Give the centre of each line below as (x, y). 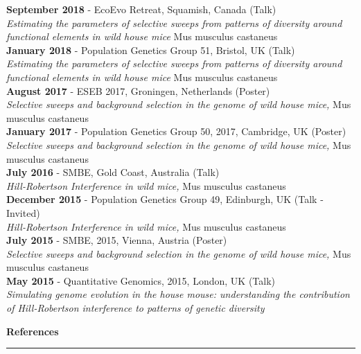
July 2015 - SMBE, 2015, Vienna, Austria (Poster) (117, 240)
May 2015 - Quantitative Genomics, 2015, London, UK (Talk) (141, 280)
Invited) (23, 212)
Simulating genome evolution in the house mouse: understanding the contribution (178, 294)
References (33, 331)
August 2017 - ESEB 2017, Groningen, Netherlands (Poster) (138, 90)
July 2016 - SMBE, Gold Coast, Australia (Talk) (113, 172)
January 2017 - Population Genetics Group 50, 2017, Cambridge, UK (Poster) (176, 131)
